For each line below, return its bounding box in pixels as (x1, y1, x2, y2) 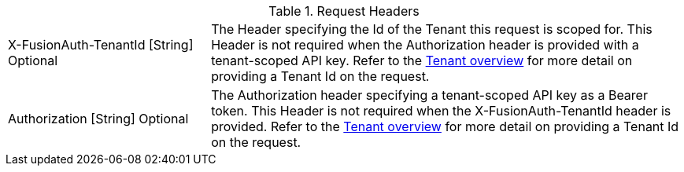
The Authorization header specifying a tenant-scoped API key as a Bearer (211, 87, 648, 103)
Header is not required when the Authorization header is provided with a (211, 37, 639, 53)
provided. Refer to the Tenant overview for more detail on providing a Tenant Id (211, 119, 679, 134)
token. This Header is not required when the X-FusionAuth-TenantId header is (211, 103, 671, 119)
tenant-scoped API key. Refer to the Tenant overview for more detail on (211, 53, 633, 68)
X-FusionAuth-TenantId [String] (8, 37, 194, 53)
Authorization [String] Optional (8, 111, 189, 126)
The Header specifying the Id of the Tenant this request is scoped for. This (211, 21, 653, 37)
